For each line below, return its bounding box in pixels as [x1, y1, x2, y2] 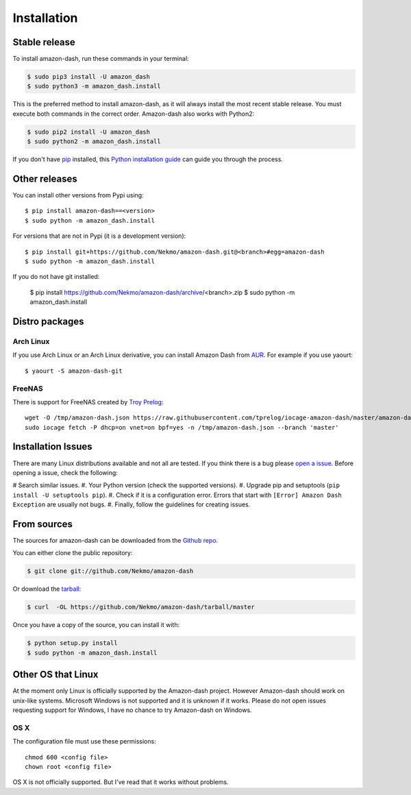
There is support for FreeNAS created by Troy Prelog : [12, 397, 164, 406]
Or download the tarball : [12, 585, 82, 593]
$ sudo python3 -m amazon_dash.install [27, 82, 161, 90]
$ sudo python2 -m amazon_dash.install [27, 138, 161, 145]
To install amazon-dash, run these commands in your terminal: [12, 55, 189, 63]
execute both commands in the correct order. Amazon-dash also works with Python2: [12, 110, 255, 118]
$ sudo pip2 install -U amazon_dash [27, 127, 151, 136]
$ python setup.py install [27, 639, 118, 647]
